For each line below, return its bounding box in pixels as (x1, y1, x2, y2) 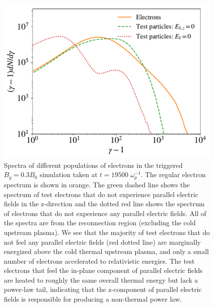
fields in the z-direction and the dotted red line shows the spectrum (4, 199, 205, 209)
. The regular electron (141, 169, 206, 180)
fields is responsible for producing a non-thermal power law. (4, 294, 182, 304)
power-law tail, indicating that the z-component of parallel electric (4, 284, 202, 294)
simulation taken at (39, 169, 98, 180)
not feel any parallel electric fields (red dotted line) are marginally (4, 236, 201, 247)
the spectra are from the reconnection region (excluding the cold (4, 217, 196, 228)
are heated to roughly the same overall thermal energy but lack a (4, 274, 198, 285)
